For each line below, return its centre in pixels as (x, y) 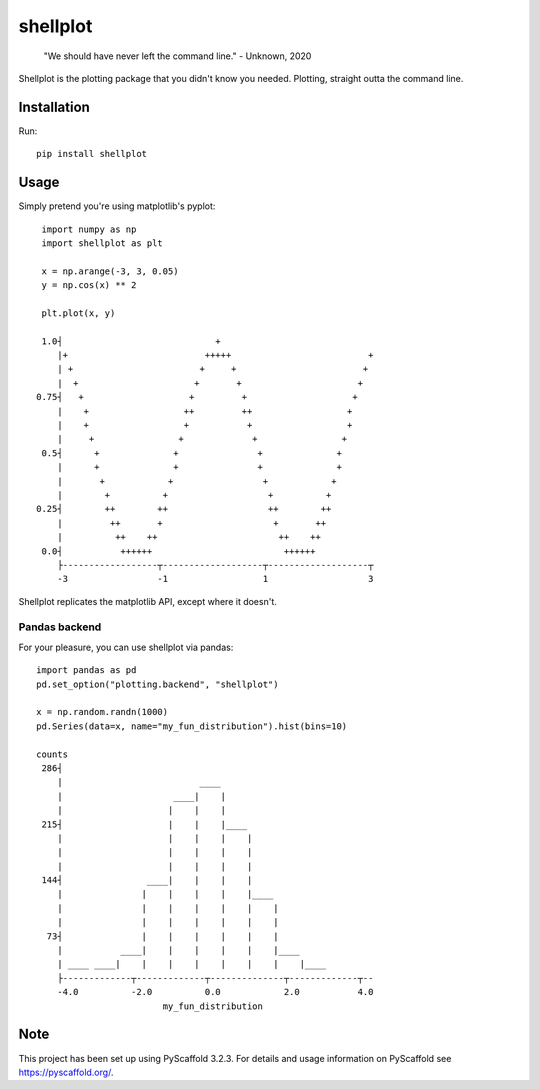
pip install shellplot (92, 154)
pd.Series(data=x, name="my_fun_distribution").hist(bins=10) (192, 726)
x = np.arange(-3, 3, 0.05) (110, 271)
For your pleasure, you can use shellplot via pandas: (126, 647)
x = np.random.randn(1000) (102, 712)
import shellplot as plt (102, 243)
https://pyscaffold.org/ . (66, 1072)
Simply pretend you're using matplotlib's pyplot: (117, 206)
